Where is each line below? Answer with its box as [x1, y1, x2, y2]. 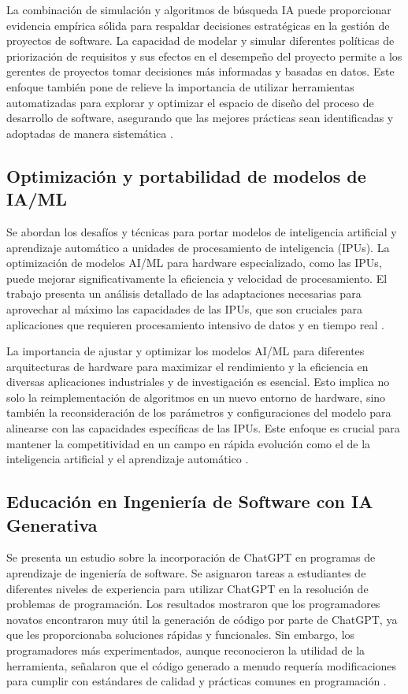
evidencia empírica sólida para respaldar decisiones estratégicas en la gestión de [6, 17, 390, 33]
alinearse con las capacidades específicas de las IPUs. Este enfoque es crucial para [6, 420, 400, 436]
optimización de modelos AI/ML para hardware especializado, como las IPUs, [6, 254, 382, 271]
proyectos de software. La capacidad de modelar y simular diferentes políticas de [6, 32, 395, 49]
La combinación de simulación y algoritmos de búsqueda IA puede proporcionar [6, 2, 391, 17]
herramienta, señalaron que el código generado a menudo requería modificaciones [6, 657, 397, 674]
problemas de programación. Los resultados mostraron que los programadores [6, 596, 380, 612]
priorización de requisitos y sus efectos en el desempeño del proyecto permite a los [6, 47, 402, 64]
